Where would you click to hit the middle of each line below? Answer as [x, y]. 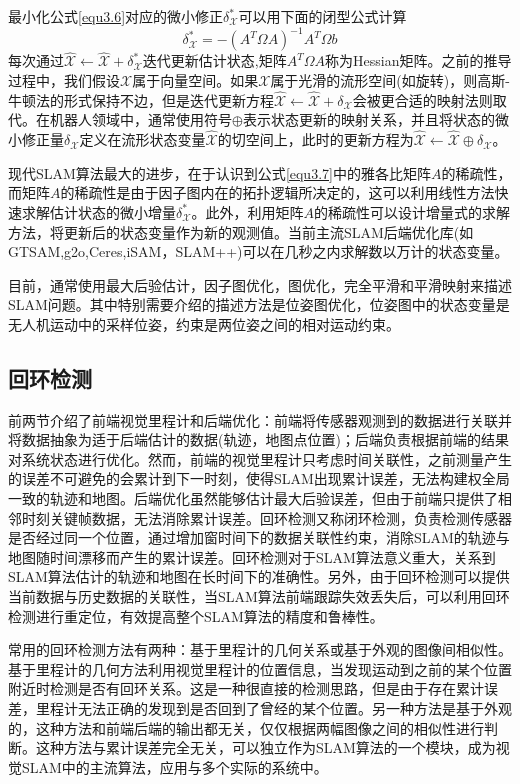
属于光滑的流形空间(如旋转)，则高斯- [390, 79]
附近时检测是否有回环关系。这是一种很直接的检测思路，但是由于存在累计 [246, 688]
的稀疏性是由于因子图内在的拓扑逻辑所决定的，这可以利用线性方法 [277, 192]
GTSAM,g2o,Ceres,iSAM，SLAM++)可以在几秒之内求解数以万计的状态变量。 [258, 251]
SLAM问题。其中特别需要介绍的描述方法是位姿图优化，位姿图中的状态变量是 [259, 304]
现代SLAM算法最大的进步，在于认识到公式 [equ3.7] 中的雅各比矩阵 [219, 172]
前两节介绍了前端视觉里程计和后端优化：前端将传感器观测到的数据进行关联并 [260, 419]
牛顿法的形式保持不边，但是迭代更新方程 [141, 99]
